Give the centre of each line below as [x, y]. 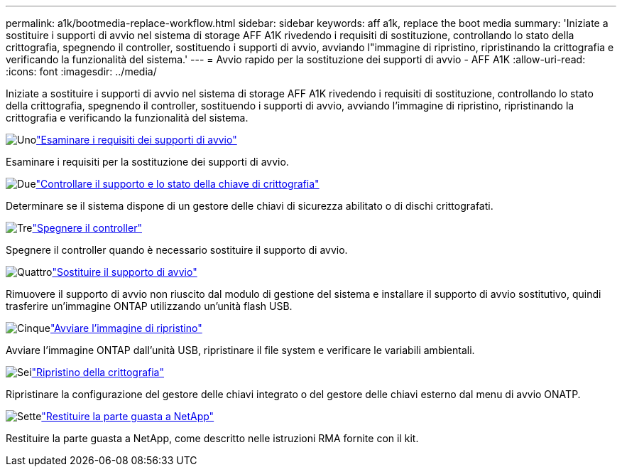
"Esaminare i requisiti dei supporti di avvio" [137, 140]
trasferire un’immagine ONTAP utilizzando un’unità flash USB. [149, 306]
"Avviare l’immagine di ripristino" [126, 328]
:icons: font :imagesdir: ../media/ [81, 71]
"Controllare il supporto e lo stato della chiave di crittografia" [178, 184]
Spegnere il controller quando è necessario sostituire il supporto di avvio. [177, 250]
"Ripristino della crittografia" [98, 372]
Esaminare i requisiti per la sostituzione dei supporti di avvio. [147, 162]
